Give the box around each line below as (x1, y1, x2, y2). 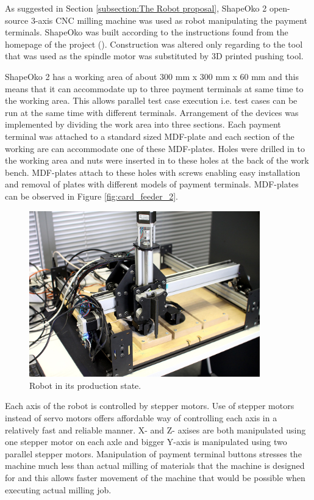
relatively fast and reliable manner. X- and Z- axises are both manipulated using (5, 423, 306, 436)
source (5, 13, 29, 26)
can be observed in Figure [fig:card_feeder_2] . (5, 189, 178, 202)
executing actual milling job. (5, 483, 112, 496)
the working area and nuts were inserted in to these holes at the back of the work (5, 154, 309, 167)
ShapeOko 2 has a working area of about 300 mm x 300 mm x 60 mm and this (5, 70, 299, 82)
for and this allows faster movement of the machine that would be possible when (5, 471, 305, 484)
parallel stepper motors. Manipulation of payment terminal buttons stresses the (5, 447, 302, 460)
